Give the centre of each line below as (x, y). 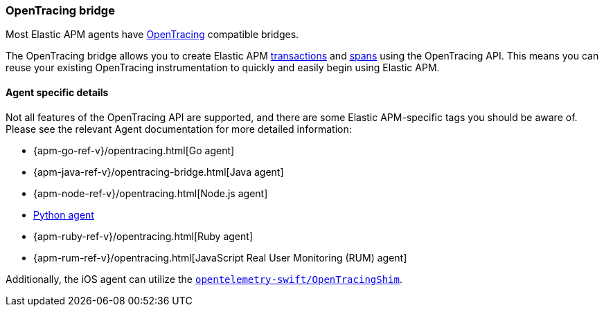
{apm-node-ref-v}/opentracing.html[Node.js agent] (151, 193)
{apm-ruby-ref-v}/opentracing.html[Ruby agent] (143, 236)
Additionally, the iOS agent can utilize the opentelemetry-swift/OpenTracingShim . (204, 279)
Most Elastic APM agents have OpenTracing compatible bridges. (152, 35)
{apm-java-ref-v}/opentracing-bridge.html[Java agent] (159, 172)
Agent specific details (57, 92)
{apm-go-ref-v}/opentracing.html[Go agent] (134, 150)
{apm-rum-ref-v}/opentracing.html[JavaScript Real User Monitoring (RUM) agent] (220, 257)
